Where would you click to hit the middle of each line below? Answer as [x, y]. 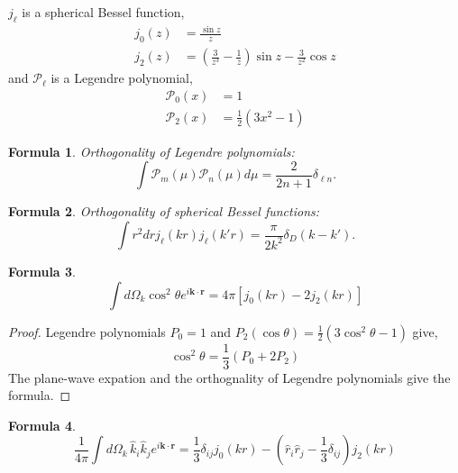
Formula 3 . [42, 272]
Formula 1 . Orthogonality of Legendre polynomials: [151, 151]
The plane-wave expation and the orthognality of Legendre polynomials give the [229, 377]
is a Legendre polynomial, [122, 78]
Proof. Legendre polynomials [87, 331]
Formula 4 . [42, 425]
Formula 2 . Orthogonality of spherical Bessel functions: [164, 211]
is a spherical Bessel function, [103, 12]
